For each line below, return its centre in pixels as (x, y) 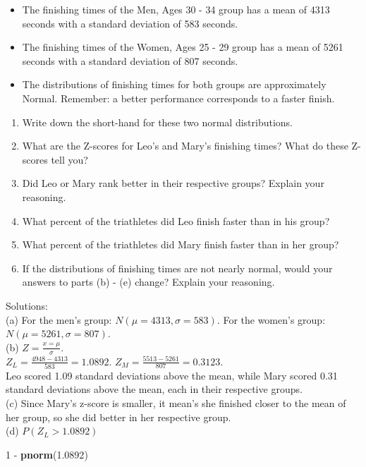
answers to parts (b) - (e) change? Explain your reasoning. (148, 282)
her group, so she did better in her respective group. (118, 417)
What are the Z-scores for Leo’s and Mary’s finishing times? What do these (185, 146)
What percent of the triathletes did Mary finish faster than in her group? (181, 244)
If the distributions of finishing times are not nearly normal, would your (177, 268)
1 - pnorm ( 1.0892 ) (47, 454)
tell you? (69, 159)
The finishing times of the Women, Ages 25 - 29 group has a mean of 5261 (183, 47)
